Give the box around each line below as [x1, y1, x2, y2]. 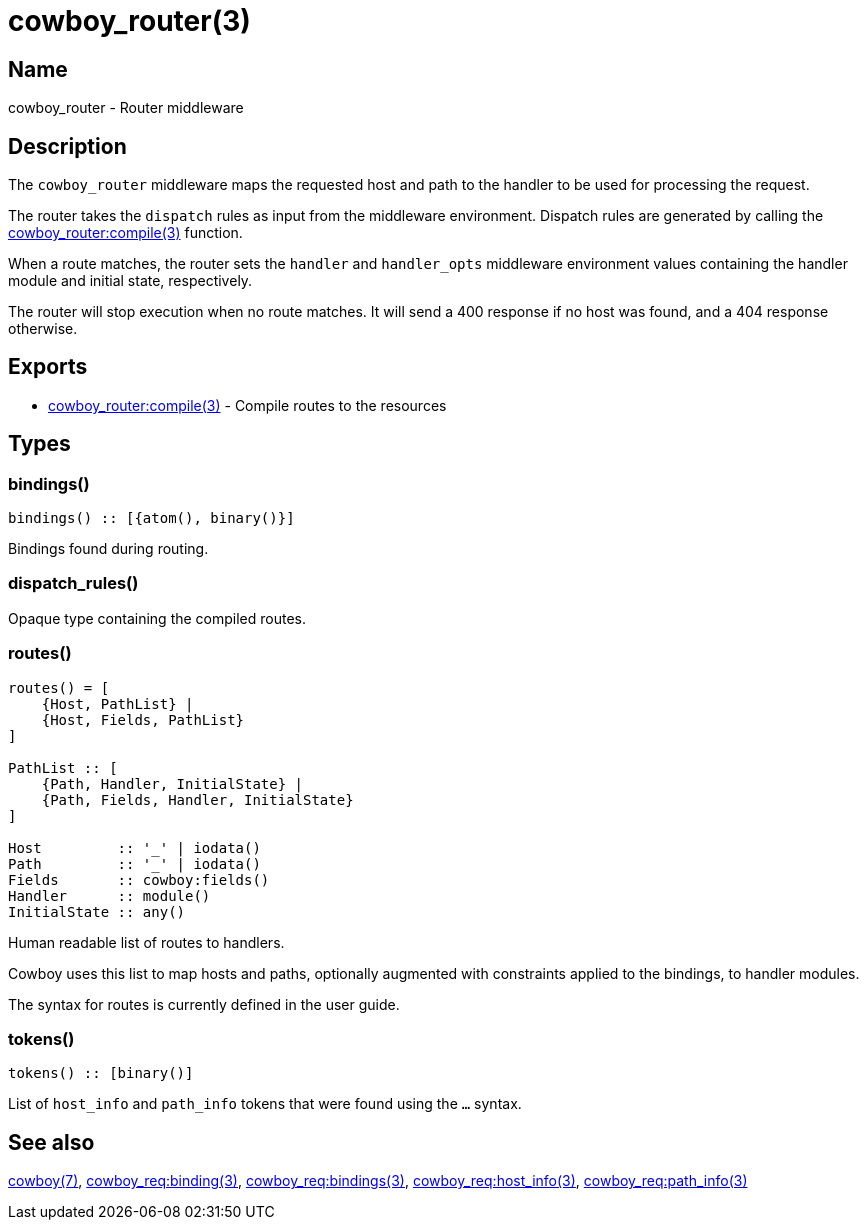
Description [8, 133, 127, 159]
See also [8, 1129, 95, 1155]
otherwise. [8, 320, 78, 338]
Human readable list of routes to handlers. [8, 933, 285, 951]
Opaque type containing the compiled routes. [8, 609, 307, 627]
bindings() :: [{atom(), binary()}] [8, 510, 295, 527]
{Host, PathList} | [41, 695, 194, 712]
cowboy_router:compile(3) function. [8, 224, 243, 242]
